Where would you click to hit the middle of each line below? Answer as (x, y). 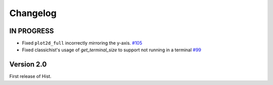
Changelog (33, 13)
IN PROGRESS (32, 31)
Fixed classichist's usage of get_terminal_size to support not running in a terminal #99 (112, 50)
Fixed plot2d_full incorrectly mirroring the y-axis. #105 (82, 43)
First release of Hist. (30, 76)
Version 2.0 (28, 65)
